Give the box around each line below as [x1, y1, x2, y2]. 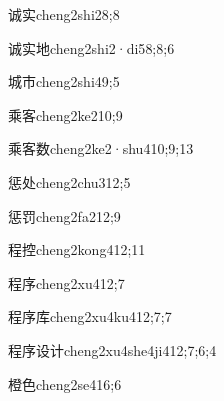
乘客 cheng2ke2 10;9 [8, 104, 123, 125]
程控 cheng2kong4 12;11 [8, 239, 146, 260]
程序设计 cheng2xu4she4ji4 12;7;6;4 [8, 339, 217, 360]
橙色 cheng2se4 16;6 [8, 373, 122, 394]
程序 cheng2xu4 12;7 [8, 272, 125, 293]
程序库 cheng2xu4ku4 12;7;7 [8, 306, 172, 327]
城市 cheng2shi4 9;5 [8, 71, 120, 92]
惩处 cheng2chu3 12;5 [8, 171, 131, 192]
